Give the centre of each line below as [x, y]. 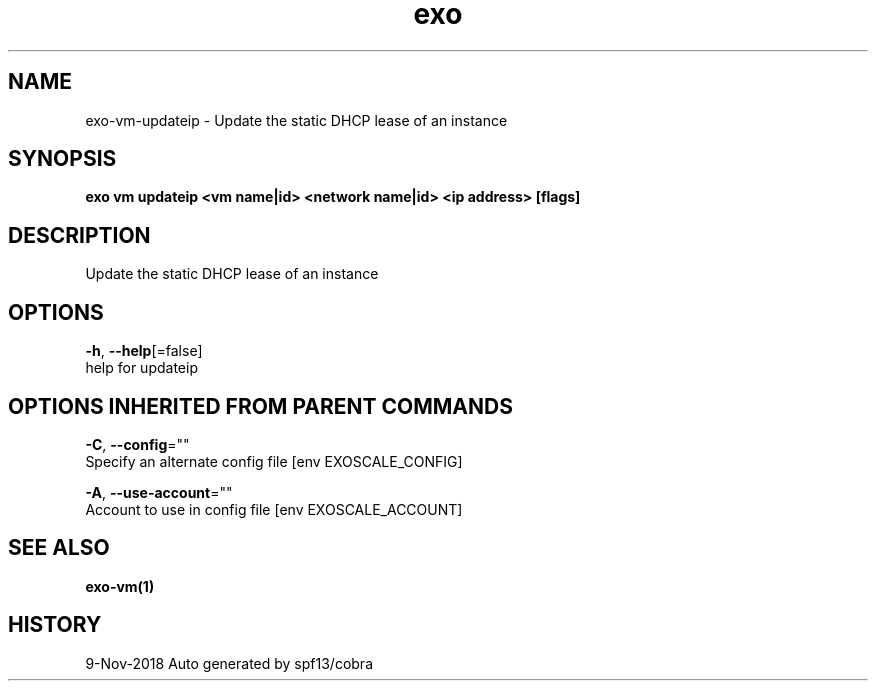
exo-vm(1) [120, 586]
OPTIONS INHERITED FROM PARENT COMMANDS [260, 406]
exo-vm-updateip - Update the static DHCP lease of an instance [296, 120]
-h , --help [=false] [144, 351]
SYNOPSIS [62, 159]
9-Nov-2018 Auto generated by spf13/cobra [229, 663]
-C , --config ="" [137, 444]
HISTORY [55, 625]
